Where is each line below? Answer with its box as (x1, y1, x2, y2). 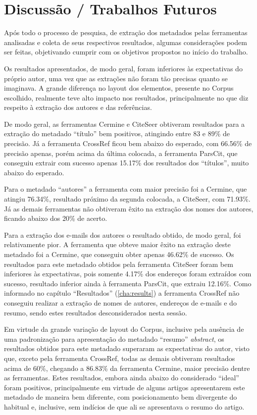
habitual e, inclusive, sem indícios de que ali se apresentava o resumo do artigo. (4, 401, 245, 412)
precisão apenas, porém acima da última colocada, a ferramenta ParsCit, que (4, 148, 238, 158)
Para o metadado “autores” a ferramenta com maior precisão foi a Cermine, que (4, 184, 247, 194)
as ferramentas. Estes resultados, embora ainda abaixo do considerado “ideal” (4, 372, 239, 383)
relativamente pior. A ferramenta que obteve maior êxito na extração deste (4, 239, 231, 250)
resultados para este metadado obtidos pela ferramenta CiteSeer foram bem (4, 259, 233, 269)
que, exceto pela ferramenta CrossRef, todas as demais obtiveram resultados (4, 353, 235, 363)
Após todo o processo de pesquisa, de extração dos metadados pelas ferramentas (4, 27, 248, 38)
